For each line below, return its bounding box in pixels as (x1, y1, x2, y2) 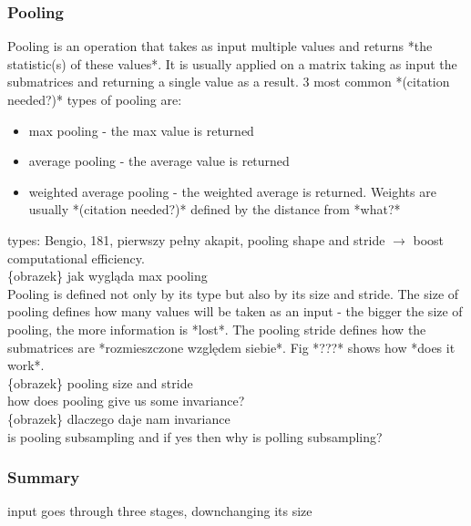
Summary (7, 466, 80, 489)
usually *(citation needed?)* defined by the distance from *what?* (28, 200, 401, 219)
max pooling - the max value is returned (28, 120, 254, 139)
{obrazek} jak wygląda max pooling (7, 266, 208, 285)
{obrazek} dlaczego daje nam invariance (7, 408, 230, 428)
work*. (7, 356, 45, 375)
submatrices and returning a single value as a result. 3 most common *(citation (7, 72, 450, 91)
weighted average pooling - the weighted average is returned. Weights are (28, 181, 436, 201)
